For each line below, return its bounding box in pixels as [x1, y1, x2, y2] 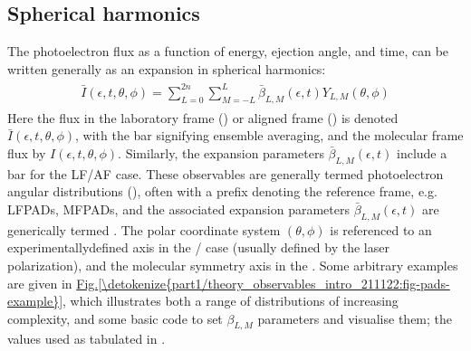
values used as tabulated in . [7, 329, 166, 348]
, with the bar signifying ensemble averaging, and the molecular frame [75, 126, 464, 145]
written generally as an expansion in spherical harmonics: [7, 59, 326, 78]
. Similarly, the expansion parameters [118, 143, 324, 162]
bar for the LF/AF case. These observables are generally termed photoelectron [7, 164, 444, 183]
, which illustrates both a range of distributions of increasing [62, 291, 399, 310]
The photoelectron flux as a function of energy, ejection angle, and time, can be [7, 42, 449, 61]
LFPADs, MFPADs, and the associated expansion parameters [7, 199, 350, 218]
